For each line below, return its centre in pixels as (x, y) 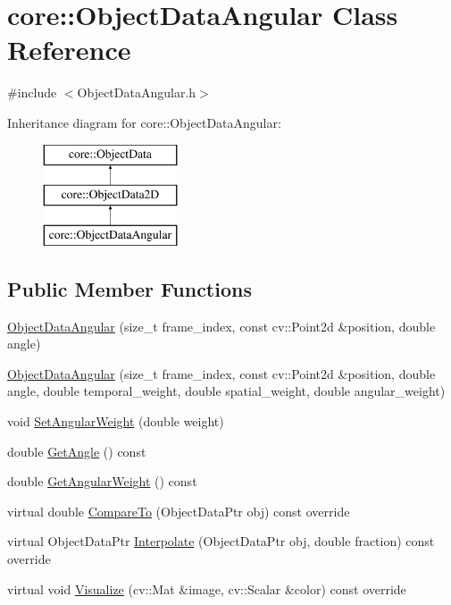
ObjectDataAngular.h (137, 92)
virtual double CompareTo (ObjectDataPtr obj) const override (179, 511)
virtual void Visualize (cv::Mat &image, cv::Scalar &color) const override (207, 588)
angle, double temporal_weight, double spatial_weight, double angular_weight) (226, 391)
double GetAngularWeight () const (102, 481)
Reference (69, 50)
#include (32, 92)
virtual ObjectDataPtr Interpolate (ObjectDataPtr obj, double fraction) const (221, 541)
